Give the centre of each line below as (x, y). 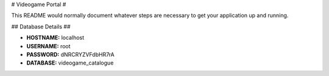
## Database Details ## (41, 27)
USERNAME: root (48, 46)
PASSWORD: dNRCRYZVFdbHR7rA (71, 54)
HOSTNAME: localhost (55, 38)
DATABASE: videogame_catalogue (70, 63)
